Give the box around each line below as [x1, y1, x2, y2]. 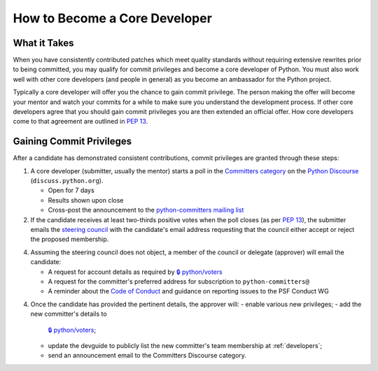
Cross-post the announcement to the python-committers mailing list [48, 206, 244, 214]
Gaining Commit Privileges [13, 136, 132, 147]
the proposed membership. [30, 235, 109, 244]
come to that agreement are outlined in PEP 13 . [13, 117, 148, 126]
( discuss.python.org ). [30, 177, 104, 185]
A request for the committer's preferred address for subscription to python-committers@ [48, 277, 309, 286]
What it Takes [13, 37, 74, 49]
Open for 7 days [48, 186, 94, 195]
